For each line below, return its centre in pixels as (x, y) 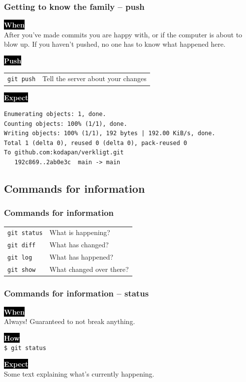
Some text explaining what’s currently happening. (79, 373)
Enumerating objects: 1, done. (55, 114)
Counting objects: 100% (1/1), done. (66, 124)
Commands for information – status (77, 293)
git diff (22, 246)
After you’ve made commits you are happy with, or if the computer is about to (123, 34)
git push (22, 79)
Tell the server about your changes (94, 78)
